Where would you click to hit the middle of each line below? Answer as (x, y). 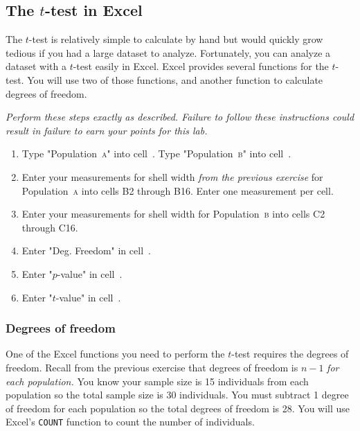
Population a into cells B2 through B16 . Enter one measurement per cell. (178, 190)
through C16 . (50, 227)
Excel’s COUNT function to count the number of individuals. (130, 422)
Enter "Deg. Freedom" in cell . (86, 250)
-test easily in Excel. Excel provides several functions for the (201, 66)
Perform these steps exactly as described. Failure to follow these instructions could (180, 117)
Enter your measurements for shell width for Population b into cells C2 (173, 214)
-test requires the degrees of (290, 354)
